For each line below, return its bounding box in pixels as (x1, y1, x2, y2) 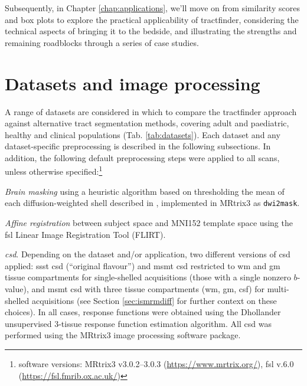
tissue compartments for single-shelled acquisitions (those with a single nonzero (5, 271, 291, 283)
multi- (267, 282, 289, 295)
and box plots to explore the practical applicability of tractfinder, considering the (5, 13, 299, 25)
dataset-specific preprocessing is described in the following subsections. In (5, 140, 271, 152)
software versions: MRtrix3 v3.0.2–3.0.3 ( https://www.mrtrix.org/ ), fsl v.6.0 (18, 357, 294, 369)
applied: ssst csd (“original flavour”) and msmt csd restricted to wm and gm (5, 259, 280, 271)
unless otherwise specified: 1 (5, 163, 103, 178)
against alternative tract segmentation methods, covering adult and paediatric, (5, 117, 289, 129)
